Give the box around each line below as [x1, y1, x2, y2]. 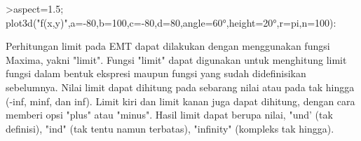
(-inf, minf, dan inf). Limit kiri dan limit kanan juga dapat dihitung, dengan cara [6, 93, 355, 108]
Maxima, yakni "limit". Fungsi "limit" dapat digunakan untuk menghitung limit [6, 52, 347, 67]
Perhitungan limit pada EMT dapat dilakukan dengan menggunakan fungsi [6, 39, 330, 53]
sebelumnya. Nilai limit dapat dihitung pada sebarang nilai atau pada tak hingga [6, 79, 355, 94]
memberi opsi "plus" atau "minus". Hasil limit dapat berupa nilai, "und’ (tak [6, 107, 333, 122]
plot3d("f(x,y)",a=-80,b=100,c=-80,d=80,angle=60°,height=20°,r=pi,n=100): [6, 15, 336, 29]
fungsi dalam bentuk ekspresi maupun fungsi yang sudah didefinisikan [6, 66, 306, 81]
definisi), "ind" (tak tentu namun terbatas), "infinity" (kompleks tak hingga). [6, 121, 334, 135]
